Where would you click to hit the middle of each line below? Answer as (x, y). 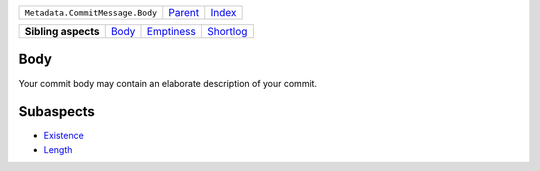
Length (58, 149)
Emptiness (171, 31)
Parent (184, 12)
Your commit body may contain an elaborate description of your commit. (168, 83)
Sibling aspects (62, 31)
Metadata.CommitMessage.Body (91, 12)
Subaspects (56, 111)
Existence (63, 136)
